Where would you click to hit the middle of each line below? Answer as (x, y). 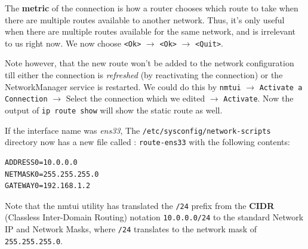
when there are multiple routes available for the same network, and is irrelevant (150, 31)
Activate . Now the (258, 98)
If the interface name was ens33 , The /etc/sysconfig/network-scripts (138, 130)
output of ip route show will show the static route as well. (114, 110)
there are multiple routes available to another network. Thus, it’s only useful (145, 19)
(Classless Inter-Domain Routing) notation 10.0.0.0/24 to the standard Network (154, 217)
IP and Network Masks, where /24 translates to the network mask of (131, 229)
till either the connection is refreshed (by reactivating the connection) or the (144, 75)
